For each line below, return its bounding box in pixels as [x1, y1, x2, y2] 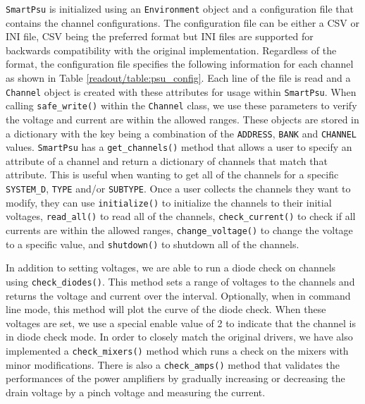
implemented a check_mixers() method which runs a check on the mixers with [6, 343, 349, 357]
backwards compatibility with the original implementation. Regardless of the [6, 42, 337, 57]
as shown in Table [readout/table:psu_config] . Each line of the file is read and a [6, 71, 351, 85]
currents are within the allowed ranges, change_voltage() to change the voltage [6, 223, 353, 237]
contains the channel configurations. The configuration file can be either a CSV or [6, 15, 359, 30]
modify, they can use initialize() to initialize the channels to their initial [6, 195, 332, 209]
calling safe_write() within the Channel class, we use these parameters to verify [6, 98, 357, 113]
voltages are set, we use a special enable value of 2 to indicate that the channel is [6, 315, 356, 330]
